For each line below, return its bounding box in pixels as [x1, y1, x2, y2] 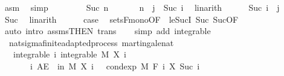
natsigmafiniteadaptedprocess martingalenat [8, 36, 174, 48]
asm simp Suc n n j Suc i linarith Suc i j [4, 1, 280, 13]
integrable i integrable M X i [13, 48, 126, 60]
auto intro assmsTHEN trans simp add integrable [4, 25, 211, 37]
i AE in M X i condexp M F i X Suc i [30, 59, 200, 72]
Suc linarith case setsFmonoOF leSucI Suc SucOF [4, 13, 239, 25]
